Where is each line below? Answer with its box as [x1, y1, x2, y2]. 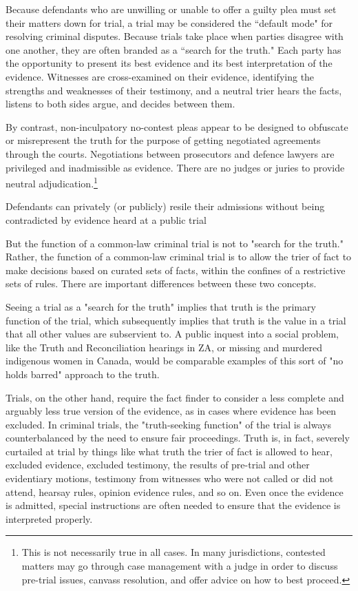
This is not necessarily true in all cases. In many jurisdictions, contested [21, 545, 326, 559]
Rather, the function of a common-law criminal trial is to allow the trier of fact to [6, 249, 352, 264]
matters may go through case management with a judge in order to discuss [21, 559, 338, 573]
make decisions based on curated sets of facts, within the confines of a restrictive [6, 262, 346, 277]
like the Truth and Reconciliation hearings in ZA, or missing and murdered [6, 340, 322, 354]
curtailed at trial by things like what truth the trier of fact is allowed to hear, [6, 444, 333, 458]
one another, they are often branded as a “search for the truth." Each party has [6, 42, 341, 56]
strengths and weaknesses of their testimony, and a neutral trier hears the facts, [6, 83, 342, 97]
